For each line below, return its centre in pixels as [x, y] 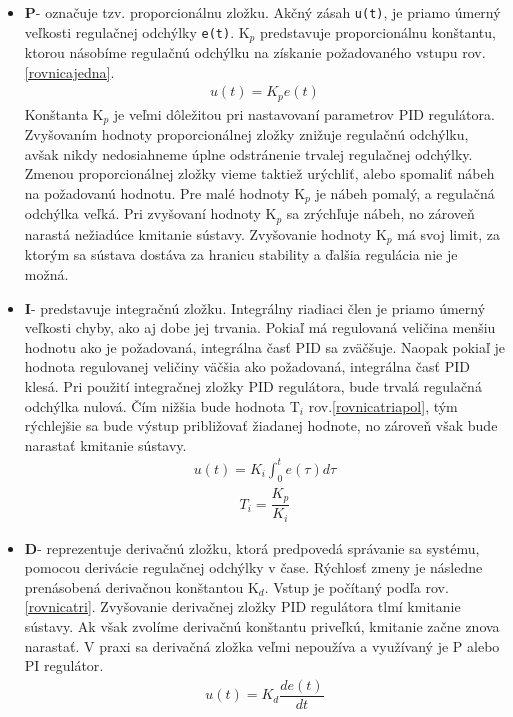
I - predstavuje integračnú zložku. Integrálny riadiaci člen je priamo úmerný [255, 307]
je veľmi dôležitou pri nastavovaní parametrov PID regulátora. [304, 113]
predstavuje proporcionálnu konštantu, [377, 31]
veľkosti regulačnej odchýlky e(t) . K [137, 31]
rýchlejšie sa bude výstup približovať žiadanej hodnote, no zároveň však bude [261, 425]
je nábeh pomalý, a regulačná [405, 193]
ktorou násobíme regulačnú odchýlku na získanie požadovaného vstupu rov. [255, 52]
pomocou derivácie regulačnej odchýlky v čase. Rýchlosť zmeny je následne [253, 567]
